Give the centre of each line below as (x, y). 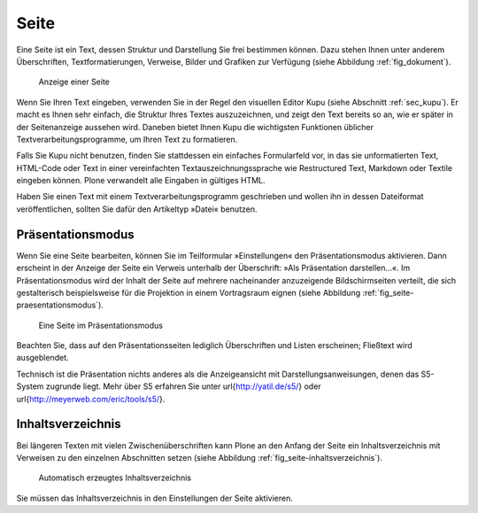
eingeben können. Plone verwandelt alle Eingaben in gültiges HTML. (141, 181)
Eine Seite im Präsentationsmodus (101, 325)
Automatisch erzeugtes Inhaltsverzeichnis (115, 478)
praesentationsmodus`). (60, 305)
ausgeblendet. (43, 358)
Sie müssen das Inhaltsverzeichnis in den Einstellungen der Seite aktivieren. (155, 498)
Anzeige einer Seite (74, 82)
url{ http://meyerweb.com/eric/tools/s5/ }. (91, 399)
